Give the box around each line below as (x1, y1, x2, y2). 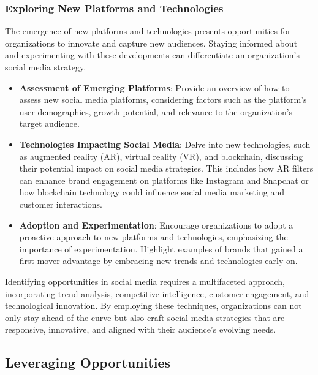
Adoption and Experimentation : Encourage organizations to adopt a (19, 218, 293, 231)
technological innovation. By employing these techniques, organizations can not (5, 299, 302, 312)
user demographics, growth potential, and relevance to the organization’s (19, 105, 293, 118)
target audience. (19, 117, 80, 130)
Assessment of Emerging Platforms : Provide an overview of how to (19, 81, 290, 94)
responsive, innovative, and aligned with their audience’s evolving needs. (5, 323, 276, 336)
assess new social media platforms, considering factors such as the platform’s (19, 93, 307, 106)
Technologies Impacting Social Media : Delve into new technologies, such (19, 137, 311, 150)
